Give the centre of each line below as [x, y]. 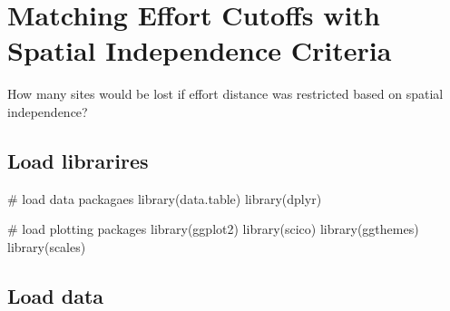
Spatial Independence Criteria [200, 50]
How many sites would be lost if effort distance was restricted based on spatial [225, 94]
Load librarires [78, 160]
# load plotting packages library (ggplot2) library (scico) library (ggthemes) [213, 229]
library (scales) [47, 246]
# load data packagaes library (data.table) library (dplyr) [165, 198]
